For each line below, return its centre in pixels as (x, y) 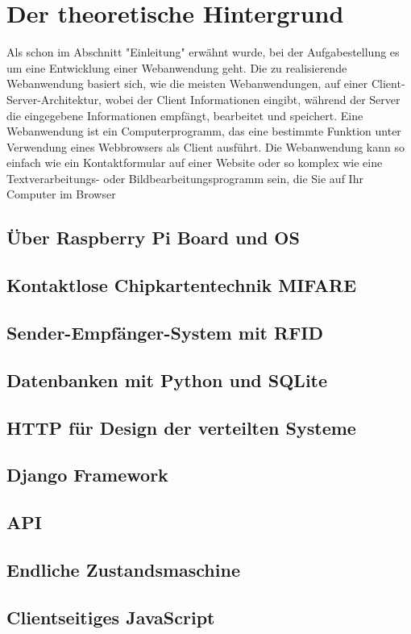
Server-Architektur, (54, 99)
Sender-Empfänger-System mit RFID (165, 333)
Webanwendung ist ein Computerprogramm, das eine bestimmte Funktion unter (204, 131)
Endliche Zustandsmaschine (123, 569)
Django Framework (87, 475)
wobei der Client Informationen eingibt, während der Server (253, 99)
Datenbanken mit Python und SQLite (167, 380)
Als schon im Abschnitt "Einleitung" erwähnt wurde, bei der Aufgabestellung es (203, 52)
